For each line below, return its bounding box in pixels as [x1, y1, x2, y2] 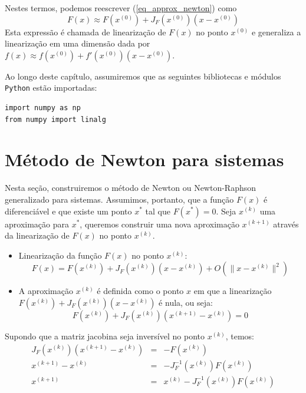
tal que [145, 204, 170, 217]
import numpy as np [5, 104, 81, 113]
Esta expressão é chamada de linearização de [5, 25, 166, 38]
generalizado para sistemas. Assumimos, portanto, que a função [5, 193, 234, 205]
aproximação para [5, 217, 69, 230]
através [273, 217, 299, 230]
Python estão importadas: [5, 81, 97, 94]
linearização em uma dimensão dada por [5, 37, 150, 49]
